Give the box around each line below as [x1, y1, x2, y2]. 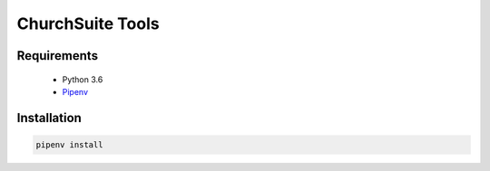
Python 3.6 [62, 73, 103, 85]
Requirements [16, 48, 99, 63]
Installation [16, 109, 82, 126]
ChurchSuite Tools [16, 14, 160, 33]
